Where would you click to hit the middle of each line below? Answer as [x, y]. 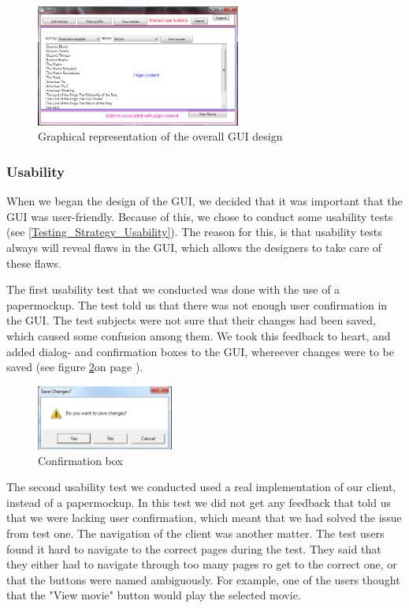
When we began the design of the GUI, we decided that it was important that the [204, 201]
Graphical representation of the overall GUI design [160, 136]
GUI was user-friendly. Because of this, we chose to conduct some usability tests [200, 216]
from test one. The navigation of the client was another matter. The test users [195, 533]
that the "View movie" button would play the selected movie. [154, 595]
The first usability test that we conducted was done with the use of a [173, 289]
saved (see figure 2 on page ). [75, 367]
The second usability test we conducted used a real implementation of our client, [201, 487]
